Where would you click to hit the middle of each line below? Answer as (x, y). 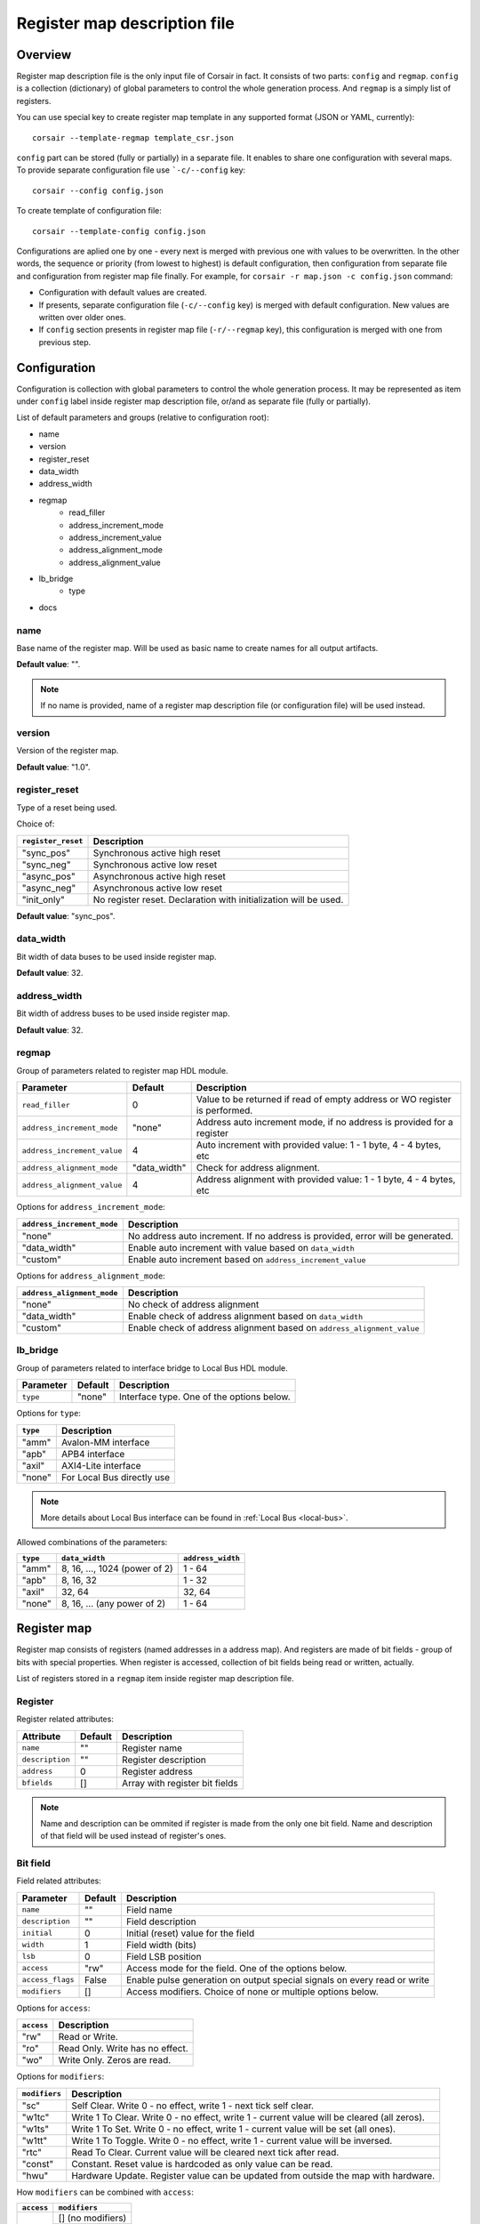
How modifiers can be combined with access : (105, 2192)
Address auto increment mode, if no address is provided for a (324, 1123)
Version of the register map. (68, 751)
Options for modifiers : (60, 2076)
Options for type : (49, 1414)
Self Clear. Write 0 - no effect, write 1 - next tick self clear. (193, 2106)
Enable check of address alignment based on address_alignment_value (273, 1328)
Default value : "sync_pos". (66, 915)
